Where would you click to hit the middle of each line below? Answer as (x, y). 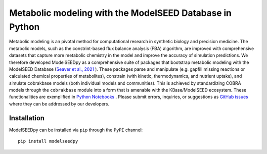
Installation (27, 118)
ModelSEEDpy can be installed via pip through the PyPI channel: (76, 130)
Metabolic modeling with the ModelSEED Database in (120, 13)
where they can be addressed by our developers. (59, 103)
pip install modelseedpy (48, 141)
